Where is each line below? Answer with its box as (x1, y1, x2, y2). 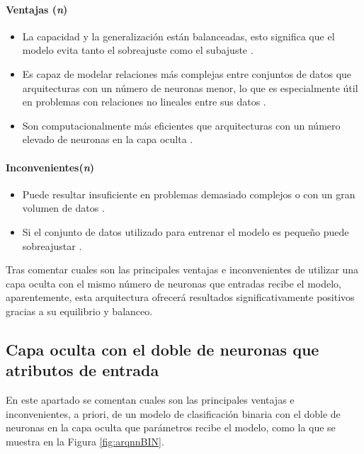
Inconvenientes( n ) (6, 159, 95, 174)
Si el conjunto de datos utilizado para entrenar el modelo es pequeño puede (22, 224, 349, 239)
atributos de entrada (6, 359, 159, 381)
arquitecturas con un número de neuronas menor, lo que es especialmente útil (22, 80, 358, 95)
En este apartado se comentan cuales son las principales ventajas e (6, 392, 295, 407)
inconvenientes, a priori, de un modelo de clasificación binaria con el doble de (6, 406, 341, 421)
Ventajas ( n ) (6, 1, 68, 16)
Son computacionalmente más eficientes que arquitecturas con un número (22, 118, 341, 132)
